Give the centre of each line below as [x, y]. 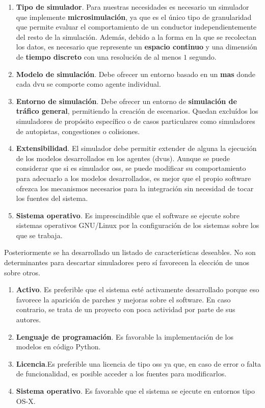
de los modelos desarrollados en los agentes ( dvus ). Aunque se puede [123, 158]
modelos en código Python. [58, 347]
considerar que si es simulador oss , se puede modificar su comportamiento [131, 168]
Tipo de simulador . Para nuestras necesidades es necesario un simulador [132, 7]
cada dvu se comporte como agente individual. [88, 84]
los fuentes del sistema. [52, 198]
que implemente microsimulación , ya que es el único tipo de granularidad [134, 17]
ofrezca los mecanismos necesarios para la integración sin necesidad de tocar [135, 188]
